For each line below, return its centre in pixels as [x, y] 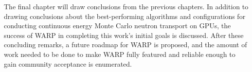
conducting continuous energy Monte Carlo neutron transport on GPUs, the [117, 26]
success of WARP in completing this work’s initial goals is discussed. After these [124, 35]
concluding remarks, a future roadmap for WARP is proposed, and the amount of [126, 45]
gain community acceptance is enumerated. [68, 63]
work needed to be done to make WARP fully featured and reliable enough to [120, 54]
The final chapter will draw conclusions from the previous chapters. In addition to [126, 6]
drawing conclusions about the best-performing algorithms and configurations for [125, 16]
